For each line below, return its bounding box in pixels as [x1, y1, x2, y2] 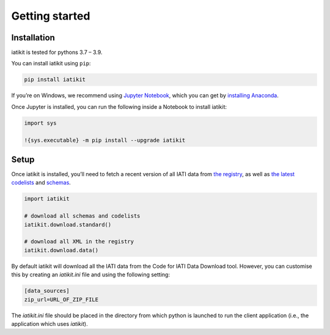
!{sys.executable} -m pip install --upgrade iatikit [24, 136, 186, 144]
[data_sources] [24, 287, 70, 295]
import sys [24, 119, 57, 127]
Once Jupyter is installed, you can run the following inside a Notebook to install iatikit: [11, 103, 227, 110]
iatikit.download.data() [24, 246, 99, 254]
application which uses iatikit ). [11, 320, 88, 327]
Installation [11, 32, 55, 43]
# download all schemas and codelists [24, 213, 141, 219]
